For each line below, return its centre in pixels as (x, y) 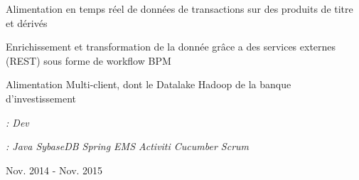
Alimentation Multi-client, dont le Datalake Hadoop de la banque (149, 84)
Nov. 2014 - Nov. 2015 (54, 170)
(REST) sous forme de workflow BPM (89, 60)
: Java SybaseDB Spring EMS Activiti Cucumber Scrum (128, 146)
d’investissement (41, 98)
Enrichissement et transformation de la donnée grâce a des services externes (171, 47)
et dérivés (27, 22)
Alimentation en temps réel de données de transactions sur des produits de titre (179, 9)
